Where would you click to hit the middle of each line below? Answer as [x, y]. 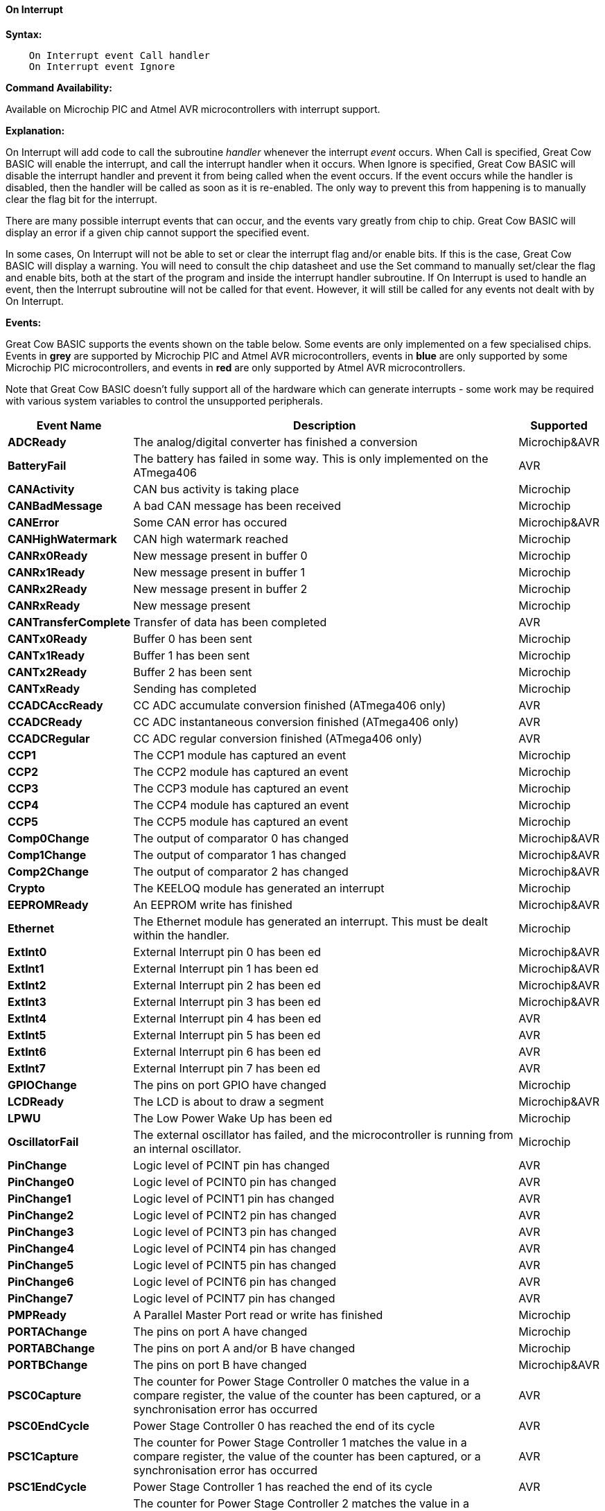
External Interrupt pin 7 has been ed [227, 1068]
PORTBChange [48, 1364]
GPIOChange [42, 1085]
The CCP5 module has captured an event [241, 821]
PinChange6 [41, 1281]
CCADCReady [45, 722]
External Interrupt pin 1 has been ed [226, 968]
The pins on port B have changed [220, 1364]
